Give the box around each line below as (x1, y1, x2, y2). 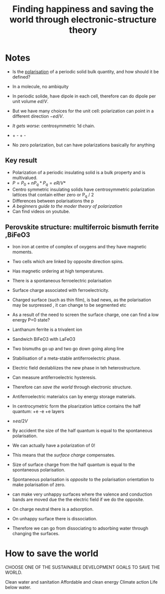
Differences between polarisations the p (12, 198, 94, 204)
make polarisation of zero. (12, 482, 66, 488)
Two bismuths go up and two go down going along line (12, 346, 124, 352)
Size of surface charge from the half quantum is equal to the (12, 461, 135, 468)
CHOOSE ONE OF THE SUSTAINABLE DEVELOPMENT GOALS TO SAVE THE (5, 564, 161, 570)
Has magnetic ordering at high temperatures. (12, 268, 104, 274)
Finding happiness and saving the (12, 3, 154, 15)
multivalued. (12, 175, 38, 181)
